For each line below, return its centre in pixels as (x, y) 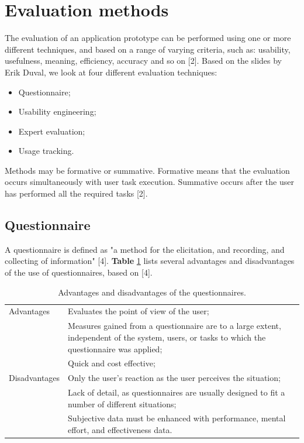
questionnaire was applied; (115, 348)
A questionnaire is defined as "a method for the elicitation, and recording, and (145, 249)
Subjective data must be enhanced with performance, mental (177, 418)
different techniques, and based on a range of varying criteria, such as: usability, (148, 49)
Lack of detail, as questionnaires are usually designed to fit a (177, 392)
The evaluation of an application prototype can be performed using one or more (148, 38)
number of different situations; (122, 403)
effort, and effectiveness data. (120, 430)
